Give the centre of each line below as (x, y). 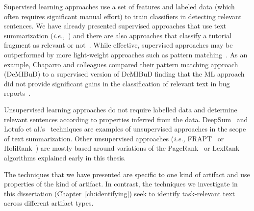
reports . (17, 93)
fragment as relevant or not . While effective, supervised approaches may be (118, 45)
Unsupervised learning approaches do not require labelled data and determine (121, 109)
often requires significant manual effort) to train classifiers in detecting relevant (123, 16)
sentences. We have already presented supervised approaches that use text (115, 26)
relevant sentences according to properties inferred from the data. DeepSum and (126, 119)
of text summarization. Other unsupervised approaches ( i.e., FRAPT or (114, 138)
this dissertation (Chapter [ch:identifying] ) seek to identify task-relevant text (120, 193)
